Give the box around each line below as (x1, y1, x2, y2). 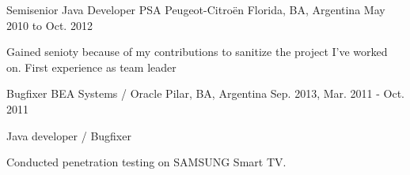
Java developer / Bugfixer (6, 127, 131, 143)
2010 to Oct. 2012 (6, 17, 93, 33)
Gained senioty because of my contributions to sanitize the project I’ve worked (6, 43, 388, 60)
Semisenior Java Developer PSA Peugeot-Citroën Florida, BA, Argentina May (6, 2, 385, 17)
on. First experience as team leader (6, 58, 177, 75)
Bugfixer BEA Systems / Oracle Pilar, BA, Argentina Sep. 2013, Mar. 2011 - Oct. (6, 85, 405, 102)
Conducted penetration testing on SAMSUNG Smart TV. (6, 154, 287, 170)
